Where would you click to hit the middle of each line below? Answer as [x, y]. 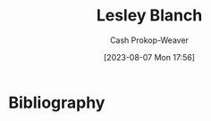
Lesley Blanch [149, 16]
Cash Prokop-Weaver [149, 40]
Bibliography [57, 102]
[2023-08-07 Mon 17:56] [149, 57]
